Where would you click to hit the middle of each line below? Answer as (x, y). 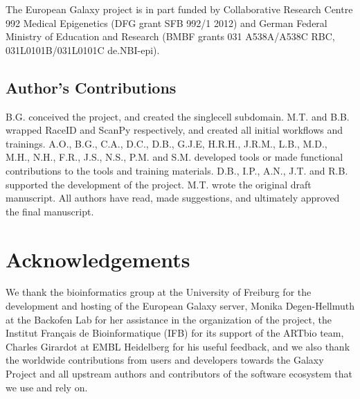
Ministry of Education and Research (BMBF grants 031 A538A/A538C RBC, (170, 36)
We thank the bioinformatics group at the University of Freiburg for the (159, 292)
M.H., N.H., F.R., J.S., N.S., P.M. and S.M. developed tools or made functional (174, 157)
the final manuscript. (50, 211)
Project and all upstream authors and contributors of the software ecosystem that (179, 374)
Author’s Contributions (91, 87)
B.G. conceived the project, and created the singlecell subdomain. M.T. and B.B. (178, 116)
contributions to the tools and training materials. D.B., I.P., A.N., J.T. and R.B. (177, 170)
